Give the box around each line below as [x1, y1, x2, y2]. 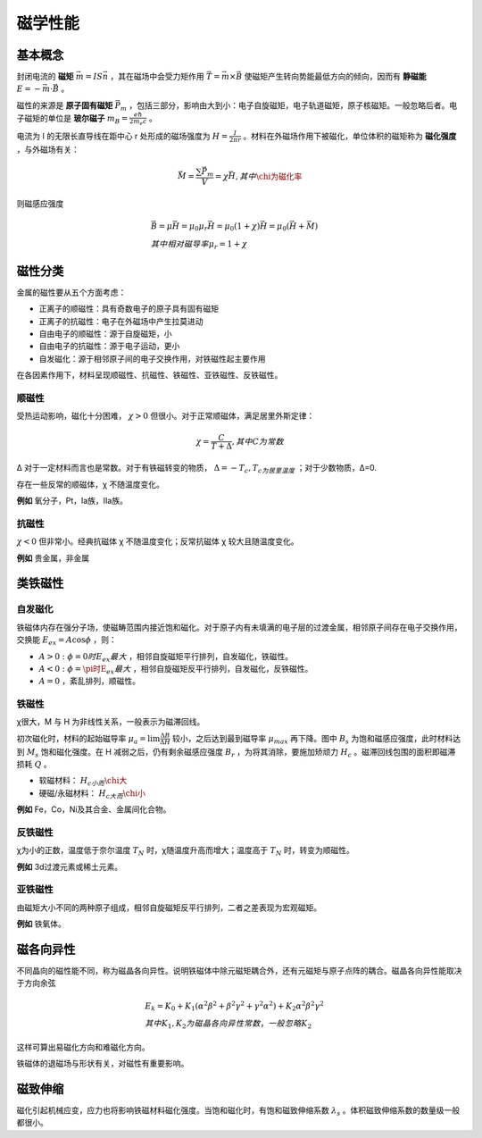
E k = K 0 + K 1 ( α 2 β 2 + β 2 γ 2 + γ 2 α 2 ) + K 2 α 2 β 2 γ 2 [144, 999, 325, 1013]
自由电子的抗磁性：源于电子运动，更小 [38, 340, 180, 352]
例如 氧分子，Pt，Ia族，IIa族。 [16, 496, 129, 506]
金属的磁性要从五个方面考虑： [16, 287, 127, 297]
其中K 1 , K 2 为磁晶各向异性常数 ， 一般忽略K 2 [144, 1018, 312, 1031]
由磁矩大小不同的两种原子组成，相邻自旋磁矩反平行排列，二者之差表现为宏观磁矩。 [16, 902, 321, 913]
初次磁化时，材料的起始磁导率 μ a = [16, 732, 146, 746]
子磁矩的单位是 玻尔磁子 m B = [16, 113, 129, 125]
